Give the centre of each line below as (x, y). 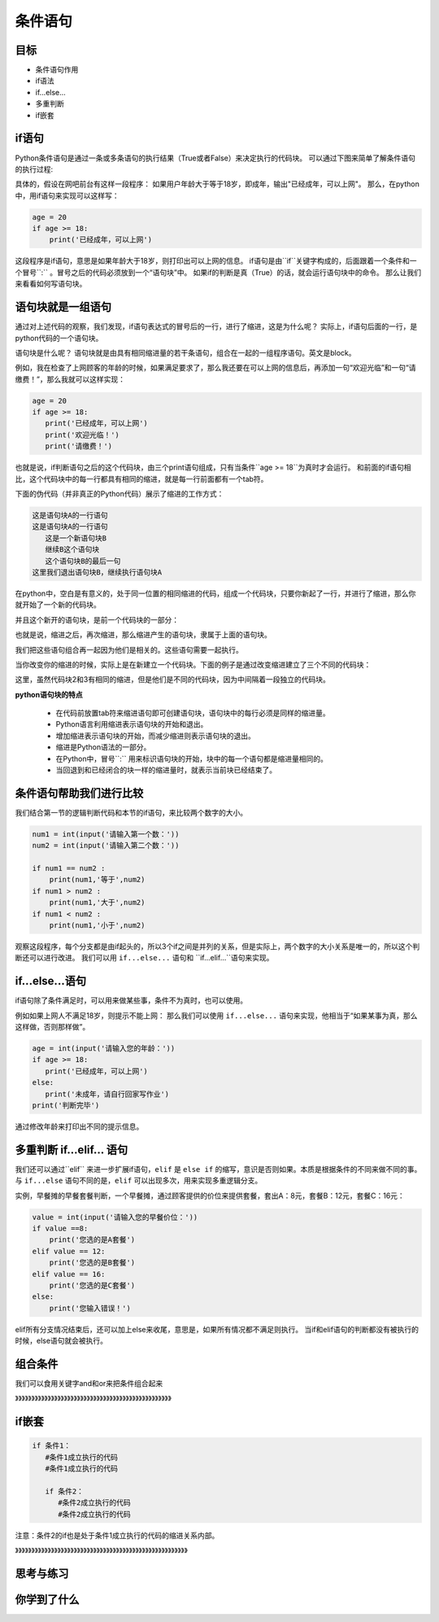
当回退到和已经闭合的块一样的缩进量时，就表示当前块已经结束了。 (166, 770)
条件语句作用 (57, 70)
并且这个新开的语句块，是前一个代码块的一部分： (97, 619)
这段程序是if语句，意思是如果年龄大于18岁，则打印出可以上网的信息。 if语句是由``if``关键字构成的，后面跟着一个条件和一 (216, 261)
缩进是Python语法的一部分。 (103, 747)
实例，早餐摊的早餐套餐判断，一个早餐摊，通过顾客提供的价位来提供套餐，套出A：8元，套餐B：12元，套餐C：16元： (210, 1196)
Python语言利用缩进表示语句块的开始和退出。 (132, 724)
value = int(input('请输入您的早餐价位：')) (115, 1217)
